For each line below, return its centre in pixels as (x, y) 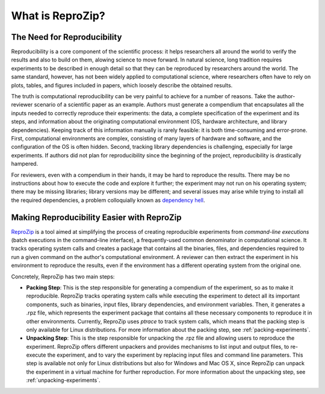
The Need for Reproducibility (67, 37)
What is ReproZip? (58, 16)
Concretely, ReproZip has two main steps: (63, 277)
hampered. (25, 164)
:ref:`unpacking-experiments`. (63, 380)
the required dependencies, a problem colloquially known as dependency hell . (108, 200)
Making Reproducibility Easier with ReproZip (96, 217)
